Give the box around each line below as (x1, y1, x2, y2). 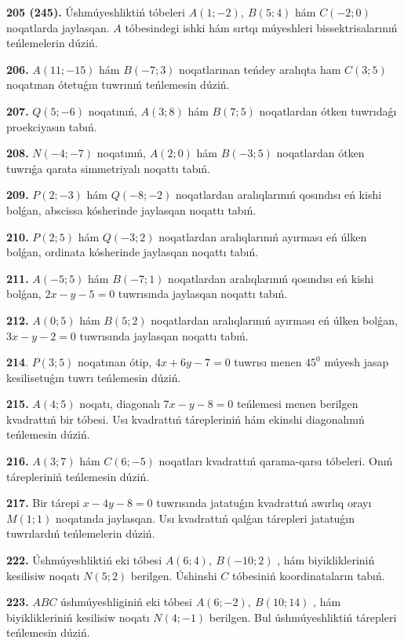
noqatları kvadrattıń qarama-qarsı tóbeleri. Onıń (158, 453, 393, 469)
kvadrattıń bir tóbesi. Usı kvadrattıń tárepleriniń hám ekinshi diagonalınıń (6, 410, 365, 427)
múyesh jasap (324, 354, 389, 370)
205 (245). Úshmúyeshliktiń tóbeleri (6, 4, 185, 20)
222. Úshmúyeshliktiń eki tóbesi (6, 552, 162, 568)
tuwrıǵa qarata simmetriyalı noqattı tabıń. (6, 160, 211, 176)
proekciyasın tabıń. (6, 118, 97, 134)
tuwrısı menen (234, 354, 302, 370)
